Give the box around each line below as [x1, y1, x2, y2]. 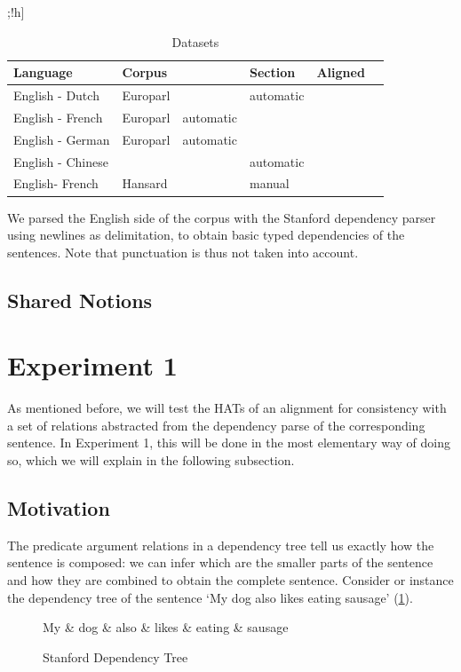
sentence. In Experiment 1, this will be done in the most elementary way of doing [7, 433, 451, 452]
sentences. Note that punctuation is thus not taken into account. [7, 242, 359, 261]
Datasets [171, 32, 219, 51]
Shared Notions [7, 286, 153, 313]
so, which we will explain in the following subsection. [7, 450, 295, 469]
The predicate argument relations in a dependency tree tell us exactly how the [7, 535, 434, 554]
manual [249, 174, 290, 193]
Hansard [122, 174, 168, 193]
